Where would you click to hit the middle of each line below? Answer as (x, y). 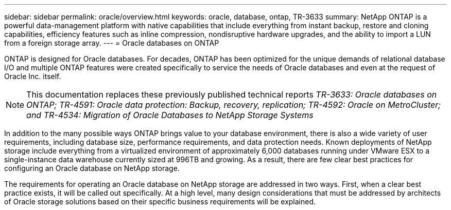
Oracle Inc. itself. (33, 76)
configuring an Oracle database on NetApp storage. (92, 168)
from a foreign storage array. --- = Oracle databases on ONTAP (112, 43)
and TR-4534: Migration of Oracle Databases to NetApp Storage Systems (170, 115)
